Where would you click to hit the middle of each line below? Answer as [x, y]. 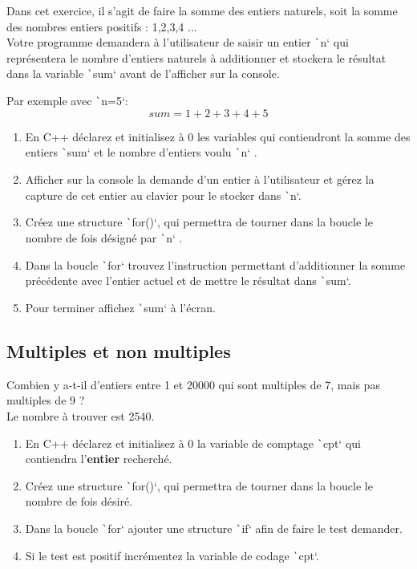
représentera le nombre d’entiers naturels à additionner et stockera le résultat [196, 57]
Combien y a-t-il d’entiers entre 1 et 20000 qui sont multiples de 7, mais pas [193, 384]
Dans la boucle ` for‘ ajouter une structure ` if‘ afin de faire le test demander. [214, 528]
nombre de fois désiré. [79, 501]
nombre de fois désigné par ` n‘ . [104, 237]
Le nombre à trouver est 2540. [81, 415]
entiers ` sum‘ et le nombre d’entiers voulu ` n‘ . [141, 152]
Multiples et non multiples [119, 350]
